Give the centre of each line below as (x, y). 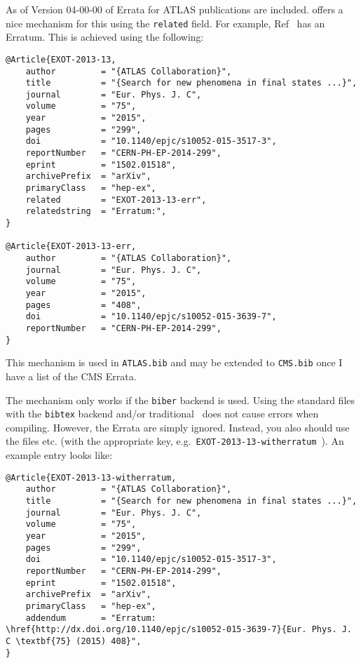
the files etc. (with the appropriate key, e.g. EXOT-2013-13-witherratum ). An (175, 441)
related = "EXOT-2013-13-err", (116, 200)
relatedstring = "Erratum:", (96, 212)
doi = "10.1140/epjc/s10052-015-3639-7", (151, 317)
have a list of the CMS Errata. (71, 376)
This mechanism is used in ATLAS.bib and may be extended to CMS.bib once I (174, 362)
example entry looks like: (59, 455)
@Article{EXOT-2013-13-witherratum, (91, 477)
